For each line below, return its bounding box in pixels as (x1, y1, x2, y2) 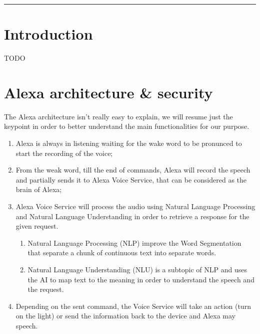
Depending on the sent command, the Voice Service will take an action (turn (15, 300, 251, 311)
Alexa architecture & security (4, 82, 213, 102)
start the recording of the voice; (15, 147, 113, 158)
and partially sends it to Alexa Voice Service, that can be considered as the (15, 174, 247, 185)
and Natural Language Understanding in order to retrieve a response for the (15, 211, 249, 221)
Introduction (4, 24, 93, 44)
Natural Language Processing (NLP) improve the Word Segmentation (27, 237, 241, 248)
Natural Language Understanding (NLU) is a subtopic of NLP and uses (27, 264, 247, 274)
